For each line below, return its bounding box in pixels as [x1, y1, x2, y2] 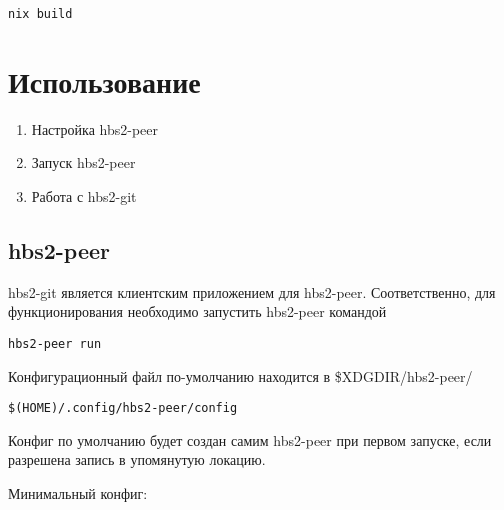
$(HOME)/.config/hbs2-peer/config [8, 401, 238, 416]
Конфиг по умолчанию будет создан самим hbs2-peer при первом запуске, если [8, 429, 492, 450]
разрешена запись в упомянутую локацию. [8, 449, 266, 470]
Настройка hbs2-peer [31, 118, 159, 139]
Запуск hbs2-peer [31, 152, 136, 173]
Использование [8, 60, 201, 101]
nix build [8, 7, 73, 21]
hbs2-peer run [8, 336, 102, 351]
